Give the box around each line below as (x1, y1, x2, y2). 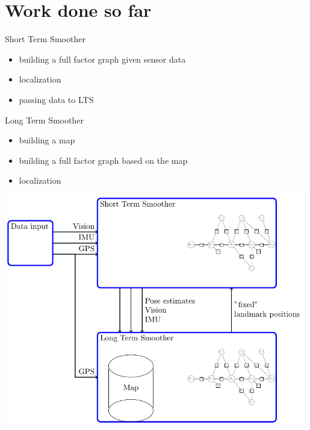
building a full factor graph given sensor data (19, 52, 186, 65)
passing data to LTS (19, 93, 94, 105)
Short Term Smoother (5, 33, 85, 45)
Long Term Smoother (5, 113, 84, 126)
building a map (19, 134, 75, 146)
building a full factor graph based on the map (19, 154, 188, 166)
